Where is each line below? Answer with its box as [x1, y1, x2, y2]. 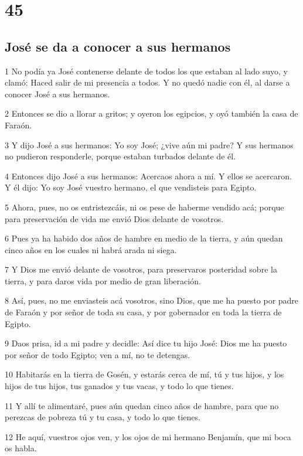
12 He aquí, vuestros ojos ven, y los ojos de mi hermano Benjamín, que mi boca [5, 430, 291, 443]
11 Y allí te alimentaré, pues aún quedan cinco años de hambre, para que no [5, 399, 279, 411]
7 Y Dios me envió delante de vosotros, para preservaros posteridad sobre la [5, 263, 277, 275]
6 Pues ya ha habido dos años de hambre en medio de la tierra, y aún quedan [5, 232, 283, 244]
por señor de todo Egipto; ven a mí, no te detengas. [5, 348, 190, 360]
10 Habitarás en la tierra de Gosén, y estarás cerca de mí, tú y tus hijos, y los [5, 368, 284, 380]
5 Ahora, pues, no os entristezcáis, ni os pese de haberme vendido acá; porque [5, 200, 284, 213]
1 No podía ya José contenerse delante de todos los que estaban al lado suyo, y [5, 64, 288, 77]
